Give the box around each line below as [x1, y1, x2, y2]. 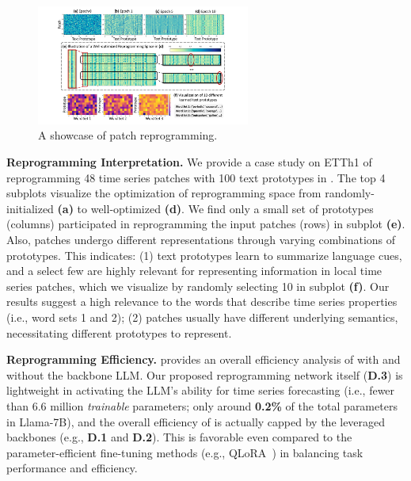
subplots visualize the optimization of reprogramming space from [6, 185, 322, 201]
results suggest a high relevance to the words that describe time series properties [6, 293, 398, 310]
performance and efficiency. [6, 460, 138, 476]
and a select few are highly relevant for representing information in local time [6, 262, 382, 279]
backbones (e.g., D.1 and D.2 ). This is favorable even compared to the [6, 429, 352, 445]
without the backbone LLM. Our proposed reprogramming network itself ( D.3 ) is [6, 366, 403, 383]
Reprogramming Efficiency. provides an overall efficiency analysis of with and [6, 351, 401, 368]
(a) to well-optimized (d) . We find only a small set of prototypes [57, 200, 374, 216]
